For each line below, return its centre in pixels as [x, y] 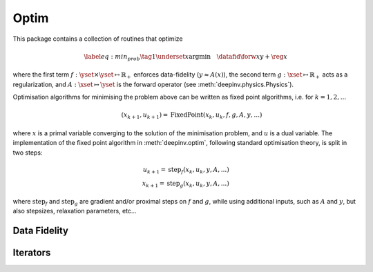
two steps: [28, 153]
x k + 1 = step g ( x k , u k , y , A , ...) [185, 184]
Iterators [32, 253]
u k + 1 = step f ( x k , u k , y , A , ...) [186, 171]
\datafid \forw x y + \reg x [252, 56]
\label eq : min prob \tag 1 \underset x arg [142, 57]
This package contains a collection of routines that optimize [98, 39]
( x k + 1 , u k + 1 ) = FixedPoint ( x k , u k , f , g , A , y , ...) [192, 116]
